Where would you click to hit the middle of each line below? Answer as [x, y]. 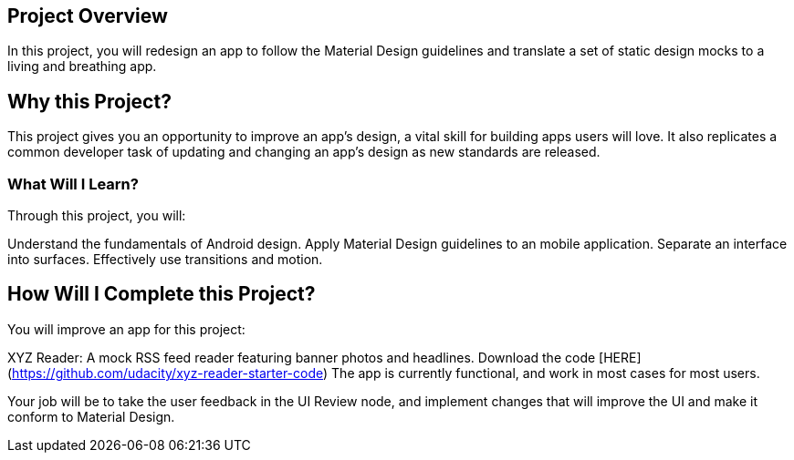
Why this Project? [89, 101]
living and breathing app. [82, 66]
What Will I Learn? [73, 184]
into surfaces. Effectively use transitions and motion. [165, 260]
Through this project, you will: [97, 216]
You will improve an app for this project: [126, 329]
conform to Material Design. [91, 416]
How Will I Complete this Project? [162, 294]
